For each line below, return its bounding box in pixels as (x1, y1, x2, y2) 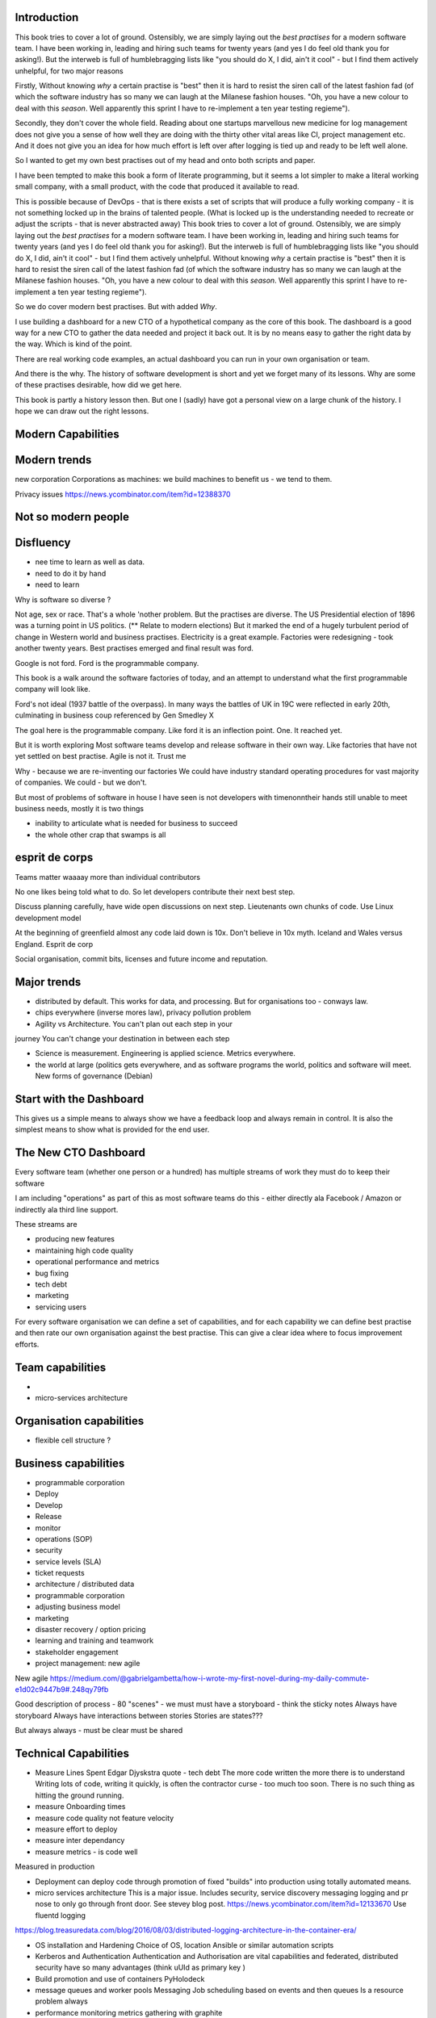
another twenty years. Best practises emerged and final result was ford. (15, 643, 254, 653)
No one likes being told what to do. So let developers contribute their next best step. (15, 886, 296, 896)
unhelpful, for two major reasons (15, 65, 124, 76)
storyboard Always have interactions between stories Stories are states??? (15, 1710, 263, 1720)
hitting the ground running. (35, 1790, 124, 1800)
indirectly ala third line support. (15, 1204, 119, 1214)
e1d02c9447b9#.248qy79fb (15, 1684, 109, 1694)
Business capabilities (15, 1456, 125, 1470)
